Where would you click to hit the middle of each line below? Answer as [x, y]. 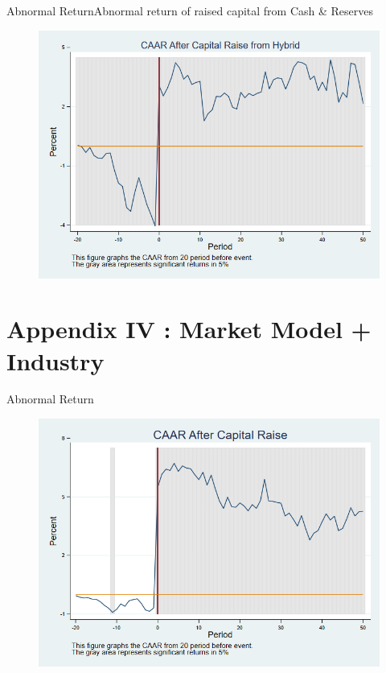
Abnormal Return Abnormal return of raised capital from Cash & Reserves [190, 10]
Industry [55, 360]
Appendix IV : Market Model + [189, 329]
